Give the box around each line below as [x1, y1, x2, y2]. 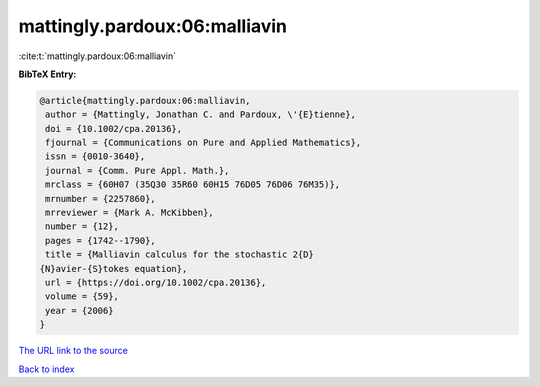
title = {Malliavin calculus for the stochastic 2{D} [45, 249, 314, 260]
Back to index [18, 363, 75, 375]
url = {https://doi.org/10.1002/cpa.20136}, [45, 277, 267, 288]
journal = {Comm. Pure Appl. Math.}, [45, 165, 230, 176]
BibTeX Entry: [18, 68, 77, 80]
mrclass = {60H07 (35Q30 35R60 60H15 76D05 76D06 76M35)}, [45, 179, 341, 190]
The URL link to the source [18, 345, 129, 357]
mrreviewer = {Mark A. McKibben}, [45, 207, 214, 219]
